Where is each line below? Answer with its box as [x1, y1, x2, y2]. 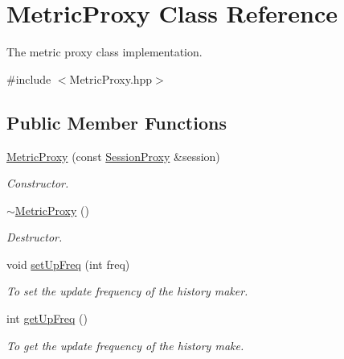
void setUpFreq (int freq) [6, 255, 130, 272]
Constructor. [6, 175, 69, 192]
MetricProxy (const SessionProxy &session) [6, 147, 220, 164]
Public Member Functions [6, 109, 227, 134]
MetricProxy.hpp [69, 70, 153, 87]
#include [6, 70, 51, 87]
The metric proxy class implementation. [6, 43, 203, 60]
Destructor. [6, 229, 63, 246]
